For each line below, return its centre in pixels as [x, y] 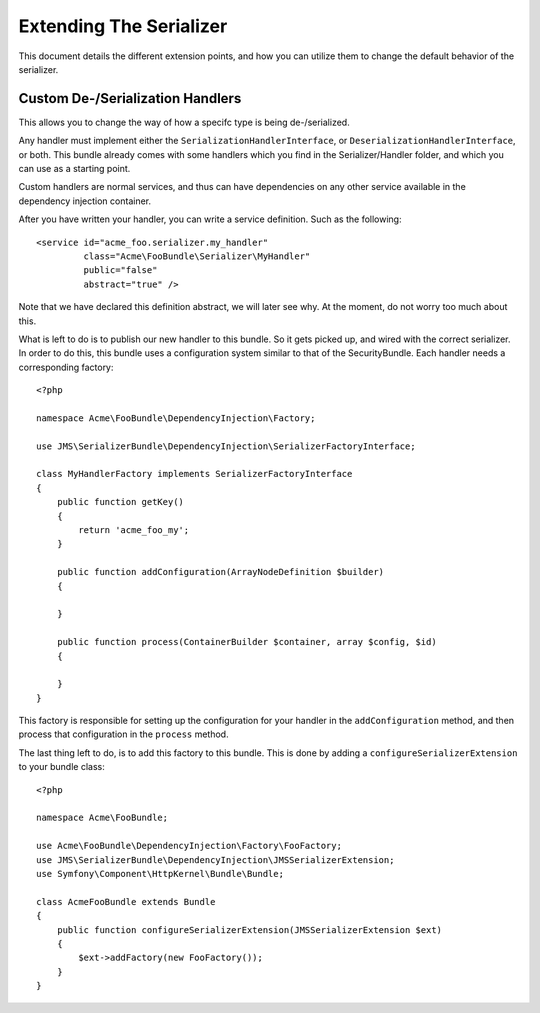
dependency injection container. [85, 201]
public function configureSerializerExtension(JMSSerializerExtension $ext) [249, 929]
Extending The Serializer [123, 26]
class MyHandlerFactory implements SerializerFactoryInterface [194, 474]
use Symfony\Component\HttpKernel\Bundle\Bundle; [160, 873]
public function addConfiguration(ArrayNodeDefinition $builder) [220, 572]
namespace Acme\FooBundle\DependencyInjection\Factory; [176, 418]
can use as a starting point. [74, 169]
